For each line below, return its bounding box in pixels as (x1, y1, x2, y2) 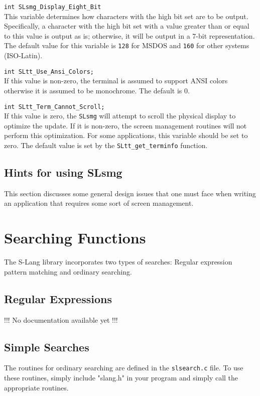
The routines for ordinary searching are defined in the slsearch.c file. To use (4, 362, 243, 373)
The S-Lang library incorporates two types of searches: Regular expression (4, 256, 232, 267)
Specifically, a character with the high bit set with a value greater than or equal (4, 21, 249, 31)
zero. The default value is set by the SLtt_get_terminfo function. (4, 140, 208, 151)
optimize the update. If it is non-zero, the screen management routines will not (4, 120, 247, 130)
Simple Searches (4, 339, 89, 354)
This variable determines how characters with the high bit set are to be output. (4, 11, 248, 21)
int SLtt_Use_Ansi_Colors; (4, 68, 94, 75)
